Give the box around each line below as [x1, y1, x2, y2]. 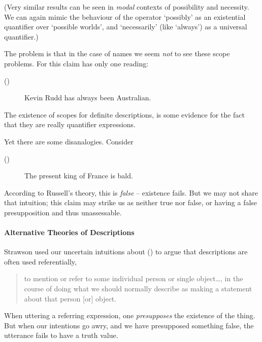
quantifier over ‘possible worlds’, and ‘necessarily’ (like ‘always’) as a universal [4, 21, 247, 32]
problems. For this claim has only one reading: [4, 58, 149, 68]
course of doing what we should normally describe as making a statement [24, 283, 252, 294]
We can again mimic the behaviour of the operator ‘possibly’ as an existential [4, 11, 246, 22]
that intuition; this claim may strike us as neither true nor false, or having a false [4, 197, 257, 208]
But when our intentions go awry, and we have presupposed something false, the [4, 320, 254, 330]
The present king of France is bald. [24, 170, 133, 181]
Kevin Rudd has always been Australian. [24, 92, 151, 103]
